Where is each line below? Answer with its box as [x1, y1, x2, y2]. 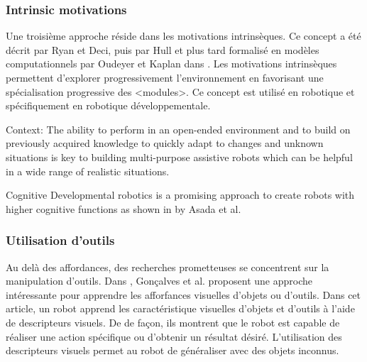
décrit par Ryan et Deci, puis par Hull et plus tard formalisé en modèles [6, 42, 319, 57]
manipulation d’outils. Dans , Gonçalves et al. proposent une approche [6, 273, 312, 288]
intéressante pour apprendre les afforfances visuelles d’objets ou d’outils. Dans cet [6, 287, 361, 302]
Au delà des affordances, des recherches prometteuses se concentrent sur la [6, 259, 329, 274]
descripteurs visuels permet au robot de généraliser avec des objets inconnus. [6, 343, 339, 358]
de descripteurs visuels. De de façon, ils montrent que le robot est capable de [6, 314, 340, 329]
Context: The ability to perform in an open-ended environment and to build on [6, 121, 351, 136]
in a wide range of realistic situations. [6, 163, 170, 178]
